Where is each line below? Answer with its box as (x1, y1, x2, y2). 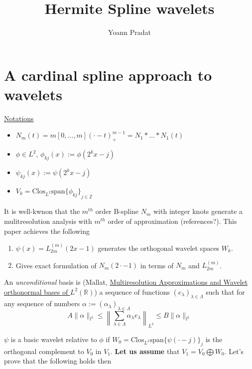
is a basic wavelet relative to (10, 334, 97, 344)
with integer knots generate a (153, 206, 243, 216)
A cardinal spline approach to (4, 64, 212, 85)
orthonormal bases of (4, 286, 68, 297)
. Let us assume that (111, 346, 180, 356)
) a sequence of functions (94, 286, 170, 297)
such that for (206, 286, 245, 297)
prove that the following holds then (4, 356, 112, 366)
